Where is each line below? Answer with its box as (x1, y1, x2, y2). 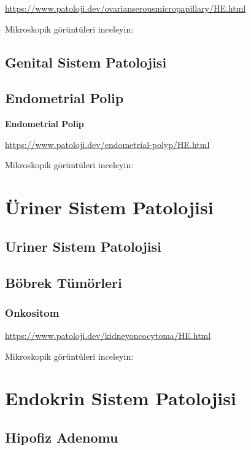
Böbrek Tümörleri (5, 273, 122, 292)
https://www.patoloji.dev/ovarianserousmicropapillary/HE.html (5, 2, 246, 14)
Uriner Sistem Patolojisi (5, 236, 161, 255)
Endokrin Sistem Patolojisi (5, 386, 236, 411)
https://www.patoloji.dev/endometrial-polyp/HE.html (5, 138, 210, 150)
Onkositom (5, 305, 60, 320)
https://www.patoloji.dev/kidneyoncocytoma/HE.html (5, 329, 211, 342)
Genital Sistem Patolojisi (5, 52, 167, 71)
